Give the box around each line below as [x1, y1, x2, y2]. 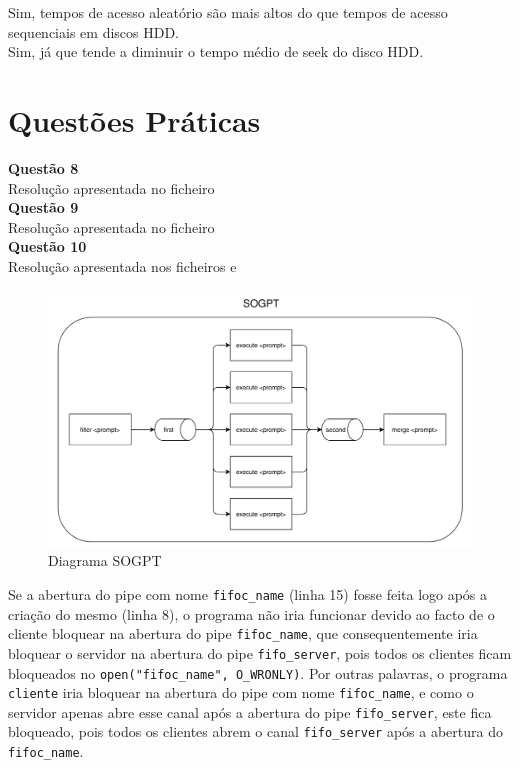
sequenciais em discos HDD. [8, 21, 179, 42]
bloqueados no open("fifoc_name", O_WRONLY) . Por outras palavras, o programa [8, 662, 508, 683]
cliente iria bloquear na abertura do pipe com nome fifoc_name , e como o [8, 682, 474, 703]
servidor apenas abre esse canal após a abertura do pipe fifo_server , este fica [8, 701, 492, 722]
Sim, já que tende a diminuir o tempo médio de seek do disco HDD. [8, 41, 424, 62]
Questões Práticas [8, 99, 261, 140]
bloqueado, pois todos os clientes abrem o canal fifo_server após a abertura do [8, 721, 503, 742]
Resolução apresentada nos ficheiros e [8, 255, 237, 276]
